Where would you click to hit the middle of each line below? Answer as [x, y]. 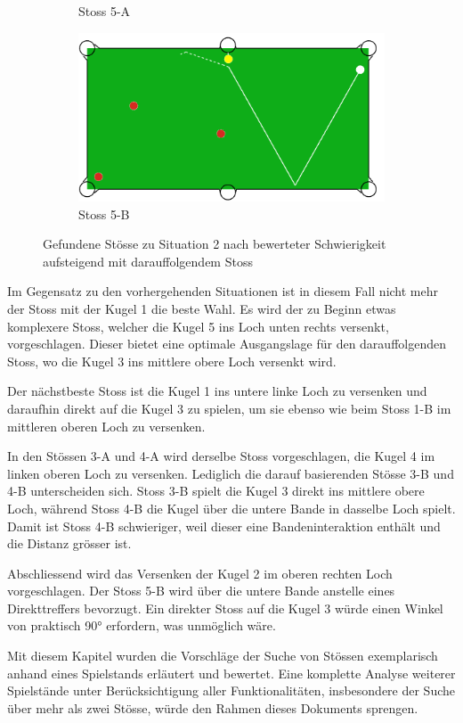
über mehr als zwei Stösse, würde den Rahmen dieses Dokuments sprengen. [213, 707]
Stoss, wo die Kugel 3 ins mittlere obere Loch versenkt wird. [172, 361]
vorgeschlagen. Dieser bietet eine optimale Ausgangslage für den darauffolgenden [227, 344]
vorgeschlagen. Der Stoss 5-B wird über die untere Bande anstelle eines [201, 591]
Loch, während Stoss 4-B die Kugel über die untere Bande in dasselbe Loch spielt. [231, 508]
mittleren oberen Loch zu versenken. [106, 426]
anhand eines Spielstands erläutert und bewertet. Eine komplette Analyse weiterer [231, 673]
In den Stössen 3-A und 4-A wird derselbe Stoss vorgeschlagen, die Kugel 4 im [221, 456]
